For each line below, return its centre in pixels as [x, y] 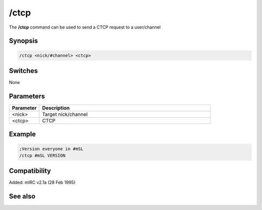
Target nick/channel [65, 114]
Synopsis [24, 41]
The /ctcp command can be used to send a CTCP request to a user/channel [85, 27]
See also [22, 196]
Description [56, 108]
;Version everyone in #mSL [51, 149]
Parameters [27, 96]
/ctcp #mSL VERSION [42, 155]
